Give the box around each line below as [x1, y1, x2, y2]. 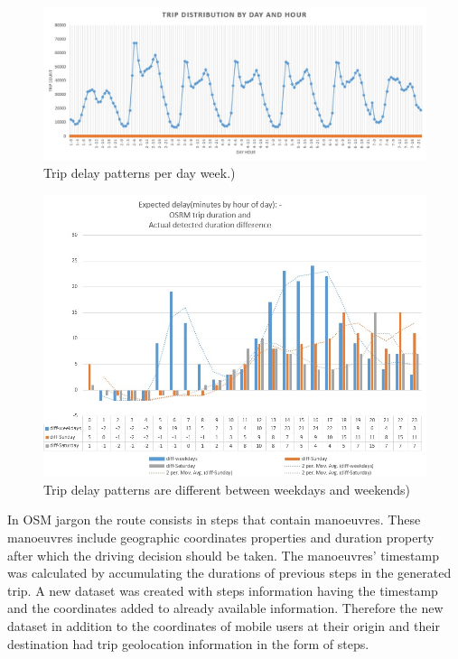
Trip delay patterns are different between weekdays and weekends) [43, 479, 410, 498]
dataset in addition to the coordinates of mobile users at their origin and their [7, 616, 440, 635]
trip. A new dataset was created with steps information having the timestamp [7, 580, 438, 599]
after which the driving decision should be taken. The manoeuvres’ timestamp [7, 545, 439, 564]
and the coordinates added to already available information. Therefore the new [7, 599, 444, 617]
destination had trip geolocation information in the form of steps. [7, 634, 369, 653]
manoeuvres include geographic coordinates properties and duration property [7, 528, 435, 547]
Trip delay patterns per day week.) [43, 162, 236, 181]
